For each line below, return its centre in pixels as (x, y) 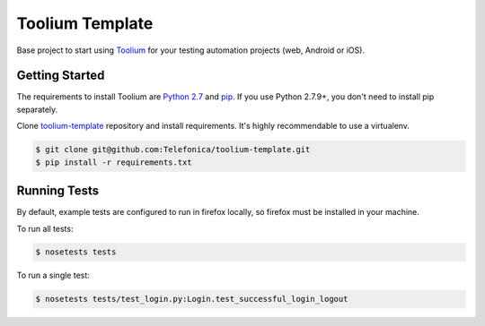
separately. (37, 109)
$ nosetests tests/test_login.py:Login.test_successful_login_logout (192, 299)
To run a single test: (53, 275)
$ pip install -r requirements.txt (114, 162)
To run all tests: (45, 228)
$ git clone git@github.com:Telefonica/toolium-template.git (173, 150)
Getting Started (61, 76)
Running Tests (57, 191)
